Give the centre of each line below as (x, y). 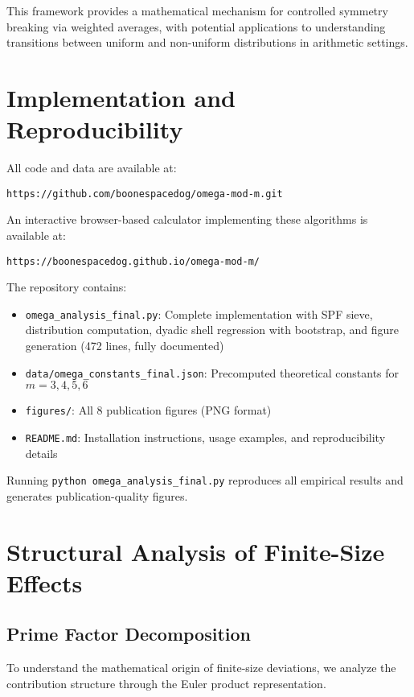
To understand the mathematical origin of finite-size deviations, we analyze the (201, 668)
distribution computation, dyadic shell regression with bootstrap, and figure (212, 330)
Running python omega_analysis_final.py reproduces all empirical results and (205, 480)
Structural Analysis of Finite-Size (196, 551)
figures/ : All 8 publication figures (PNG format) (148, 410)
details (41, 453)
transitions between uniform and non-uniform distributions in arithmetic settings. (207, 42)
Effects (45, 582)
